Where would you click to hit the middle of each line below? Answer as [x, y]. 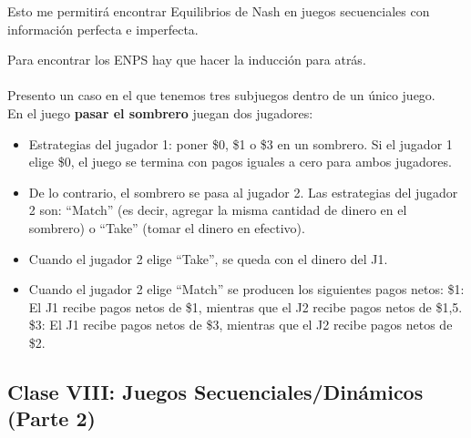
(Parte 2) [51, 418]
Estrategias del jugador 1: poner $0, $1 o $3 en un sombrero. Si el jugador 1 [241, 143]
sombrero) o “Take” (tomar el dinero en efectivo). [167, 227]
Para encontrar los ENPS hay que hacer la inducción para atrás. [187, 60]
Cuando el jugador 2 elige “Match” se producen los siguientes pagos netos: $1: [246, 289]
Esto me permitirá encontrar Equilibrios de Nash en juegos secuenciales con [219, 11]
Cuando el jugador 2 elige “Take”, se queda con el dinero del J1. [208, 258]
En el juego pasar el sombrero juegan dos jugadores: [160, 112]
